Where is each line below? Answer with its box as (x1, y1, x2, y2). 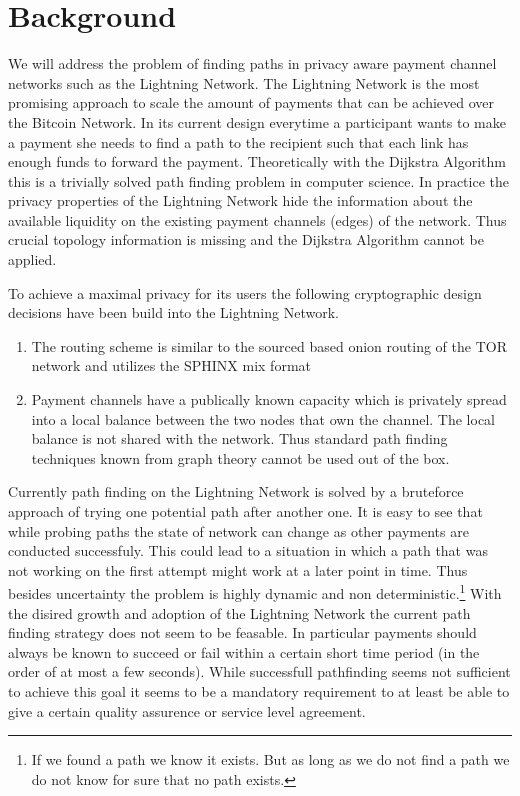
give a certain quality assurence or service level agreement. (8, 700, 366, 721)
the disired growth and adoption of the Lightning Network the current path (8, 602, 471, 623)
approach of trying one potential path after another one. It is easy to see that (8, 501, 483, 521)
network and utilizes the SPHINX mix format (31, 355, 311, 376)
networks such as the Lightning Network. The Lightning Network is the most (8, 72, 480, 93)
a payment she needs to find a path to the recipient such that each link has (8, 131, 469, 152)
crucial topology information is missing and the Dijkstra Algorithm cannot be (8, 229, 484, 250)
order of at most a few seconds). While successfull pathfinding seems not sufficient (8, 661, 511, 682)
